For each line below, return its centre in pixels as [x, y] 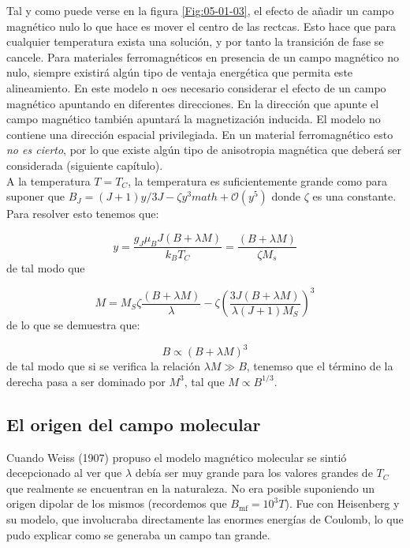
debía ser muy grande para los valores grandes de [254, 473]
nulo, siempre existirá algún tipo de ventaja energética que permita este [180, 72]
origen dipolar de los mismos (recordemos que [117, 503]
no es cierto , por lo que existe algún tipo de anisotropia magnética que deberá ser [204, 150]
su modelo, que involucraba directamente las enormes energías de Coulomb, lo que [205, 518]
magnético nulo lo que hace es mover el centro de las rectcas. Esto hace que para [201, 26]
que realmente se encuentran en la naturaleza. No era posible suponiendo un [191, 488]
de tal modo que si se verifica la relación [103, 366]
